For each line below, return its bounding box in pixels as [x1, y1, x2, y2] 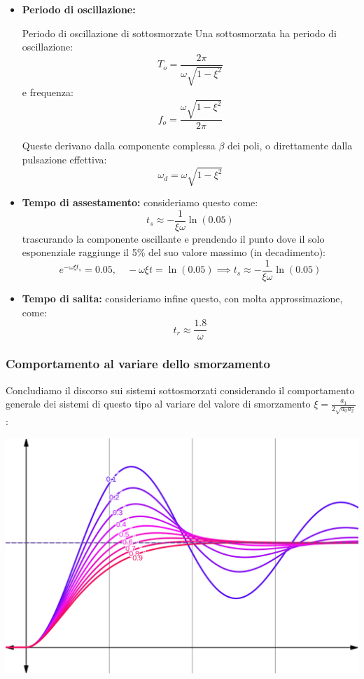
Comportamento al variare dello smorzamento [6, 355, 270, 372]
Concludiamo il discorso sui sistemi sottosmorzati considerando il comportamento [6, 382, 355, 397]
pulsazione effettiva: [22, 152, 107, 166]
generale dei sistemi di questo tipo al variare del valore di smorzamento [6, 396, 311, 411]
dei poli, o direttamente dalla [227, 138, 353, 153]
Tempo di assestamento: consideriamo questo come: [22, 195, 258, 210]
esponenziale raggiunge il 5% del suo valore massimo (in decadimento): [22, 245, 325, 260]
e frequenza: [22, 85, 73, 100]
